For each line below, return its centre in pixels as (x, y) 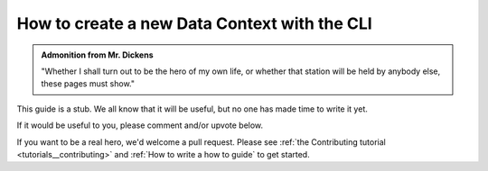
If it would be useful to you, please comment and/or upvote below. (140, 125)
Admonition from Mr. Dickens (97, 55)
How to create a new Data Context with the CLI (194, 23)
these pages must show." (88, 84)
